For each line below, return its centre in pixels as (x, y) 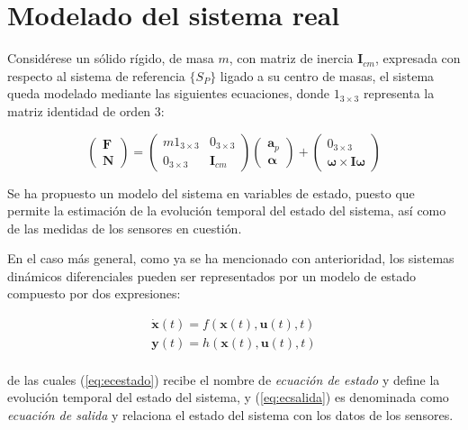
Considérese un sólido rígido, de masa (111, 58)
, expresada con (418, 58)
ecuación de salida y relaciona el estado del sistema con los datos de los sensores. (230, 414)
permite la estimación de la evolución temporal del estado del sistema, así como (227, 210)
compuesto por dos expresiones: (94, 293)
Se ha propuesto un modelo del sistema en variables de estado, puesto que (211, 192)
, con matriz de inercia (291, 58)
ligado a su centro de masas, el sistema (327, 75)
